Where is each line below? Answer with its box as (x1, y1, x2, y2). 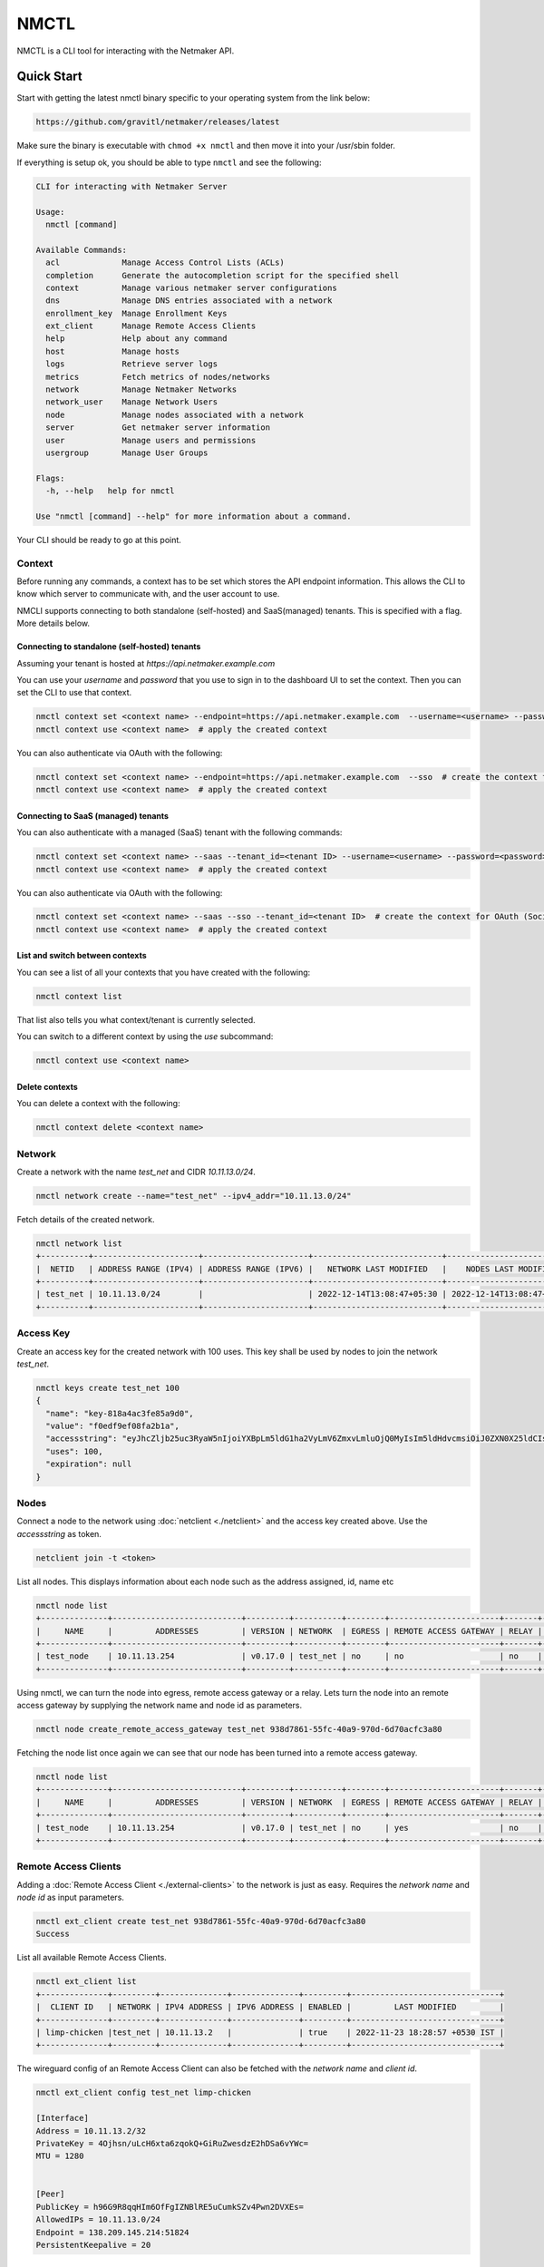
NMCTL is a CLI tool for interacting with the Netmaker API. (16, 45, 235, 56)
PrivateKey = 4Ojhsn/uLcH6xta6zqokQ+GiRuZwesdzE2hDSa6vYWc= (35, 2138, 309, 2148)
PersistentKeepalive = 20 (35, 2240, 151, 2251)
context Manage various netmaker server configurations (45, 282, 337, 293)
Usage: (35, 207, 65, 217)
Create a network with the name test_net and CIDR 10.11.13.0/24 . (16, 1166, 256, 1177)
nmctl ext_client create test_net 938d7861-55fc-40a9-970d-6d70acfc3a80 (35, 1916, 366, 1927)
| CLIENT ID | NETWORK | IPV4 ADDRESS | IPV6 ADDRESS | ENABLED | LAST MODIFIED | (35, 2002, 505, 2012)
